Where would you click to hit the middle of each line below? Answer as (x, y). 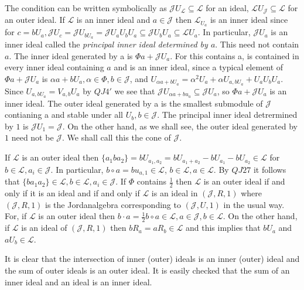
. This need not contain (257, 44)
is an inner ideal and (113, 20)
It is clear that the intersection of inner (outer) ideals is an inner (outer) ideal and (152, 259)
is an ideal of (44, 228)
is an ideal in (175, 193)
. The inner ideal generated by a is (71, 55)
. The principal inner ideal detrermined (227, 115)
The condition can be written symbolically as (86, 8)
